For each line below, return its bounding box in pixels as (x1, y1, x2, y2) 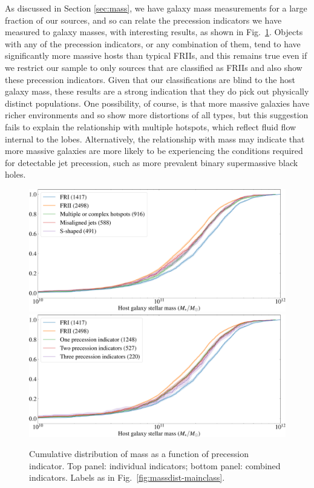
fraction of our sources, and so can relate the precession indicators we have (5, 13, 282, 26)
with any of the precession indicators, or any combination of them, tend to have (5, 37, 301, 50)
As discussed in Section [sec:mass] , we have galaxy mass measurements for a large (5, 2, 307, 14)
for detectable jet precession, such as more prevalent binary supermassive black (5, 156, 298, 169)
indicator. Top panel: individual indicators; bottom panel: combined (29, 459, 281, 472)
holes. (5, 168, 26, 181)
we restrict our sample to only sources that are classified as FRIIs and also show (5, 61, 303, 73)
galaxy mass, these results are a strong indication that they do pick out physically (5, 85, 309, 98)
